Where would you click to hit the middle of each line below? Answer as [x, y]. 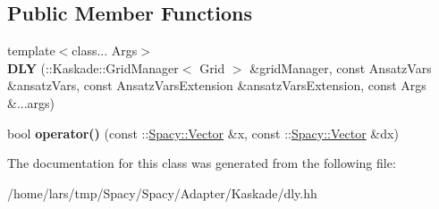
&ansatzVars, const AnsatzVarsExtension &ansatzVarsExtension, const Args [217, 85]
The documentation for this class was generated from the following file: [202, 163]
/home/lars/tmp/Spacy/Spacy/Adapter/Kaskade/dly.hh [162, 192]
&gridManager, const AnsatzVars [341, 67]
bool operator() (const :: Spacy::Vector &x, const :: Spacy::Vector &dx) [203, 133]
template [31, 50]
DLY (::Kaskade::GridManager [93, 67]
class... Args [105, 50]
